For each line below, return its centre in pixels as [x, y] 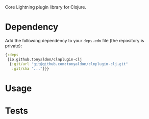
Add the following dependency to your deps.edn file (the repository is [75, 40]
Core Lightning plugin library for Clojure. [46, 7]
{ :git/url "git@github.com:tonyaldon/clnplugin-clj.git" [69, 64]
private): [13, 46]
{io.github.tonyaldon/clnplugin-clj [45, 59]
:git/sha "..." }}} [30, 68]
